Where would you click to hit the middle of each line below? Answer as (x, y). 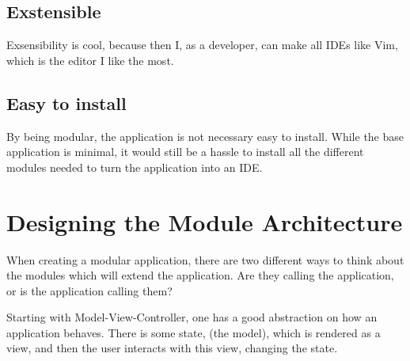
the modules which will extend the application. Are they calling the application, (200, 275)
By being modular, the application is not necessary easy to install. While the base (205, 136)
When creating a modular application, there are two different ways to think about (205, 259)
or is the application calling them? (89, 290)
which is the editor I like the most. (90, 60)
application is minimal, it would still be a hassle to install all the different (185, 152)
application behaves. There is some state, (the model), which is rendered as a (194, 332)
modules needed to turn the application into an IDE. (135, 167)
